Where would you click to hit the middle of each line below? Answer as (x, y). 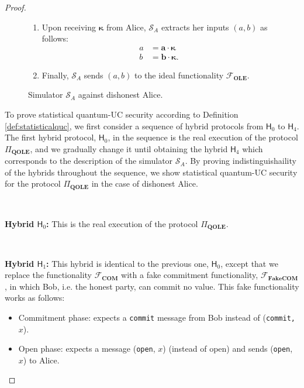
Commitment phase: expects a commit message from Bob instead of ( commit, (157, 317)
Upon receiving (69, 27)
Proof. (15, 7)
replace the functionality (49, 275)
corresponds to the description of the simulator (89, 161)
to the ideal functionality (179, 75)
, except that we (249, 263)
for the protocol (33, 183)
